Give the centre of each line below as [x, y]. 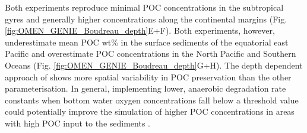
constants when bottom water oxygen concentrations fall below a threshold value [152, 100]
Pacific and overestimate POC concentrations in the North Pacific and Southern [151, 53]
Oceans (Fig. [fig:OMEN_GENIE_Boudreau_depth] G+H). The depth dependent [154, 65]
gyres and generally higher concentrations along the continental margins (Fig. [146, 19]
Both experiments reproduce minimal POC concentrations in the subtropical [144, 7]
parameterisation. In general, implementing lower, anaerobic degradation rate [145, 88]
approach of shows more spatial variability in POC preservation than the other [148, 77]
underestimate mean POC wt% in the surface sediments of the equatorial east [147, 42]
